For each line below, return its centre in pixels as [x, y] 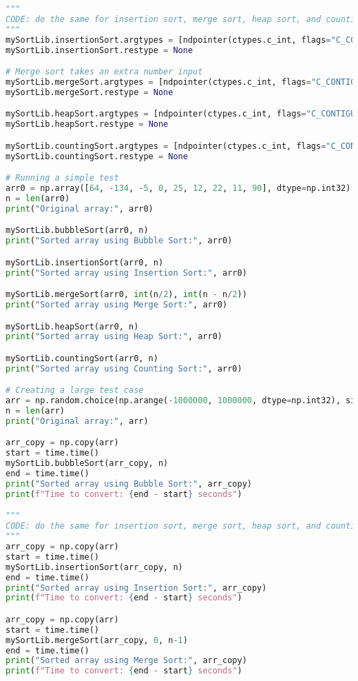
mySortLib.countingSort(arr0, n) [82, 358]
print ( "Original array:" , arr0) [80, 209]
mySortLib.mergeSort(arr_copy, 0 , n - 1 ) [97, 640]
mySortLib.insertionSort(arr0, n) [85, 262]
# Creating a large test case [75, 390]
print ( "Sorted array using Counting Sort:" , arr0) [124, 368]
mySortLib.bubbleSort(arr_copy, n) [87, 464]
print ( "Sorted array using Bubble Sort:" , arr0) [119, 241]
